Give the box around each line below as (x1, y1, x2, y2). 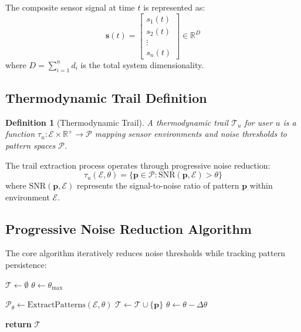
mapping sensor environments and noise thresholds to (94, 128, 288, 140)
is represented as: (143, 1, 205, 13)
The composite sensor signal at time (5, 1, 135, 13)
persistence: (5, 259, 47, 271)
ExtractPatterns (27, 301, 86, 310)
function (5, 128, 35, 140)
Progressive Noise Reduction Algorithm (5, 219, 252, 237)
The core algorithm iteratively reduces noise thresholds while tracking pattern (5, 247, 285, 259)
